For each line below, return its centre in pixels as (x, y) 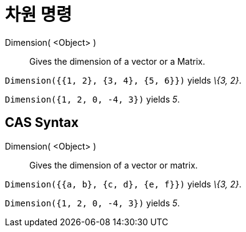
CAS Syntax (42, 123)
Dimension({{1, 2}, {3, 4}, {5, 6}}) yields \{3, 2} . (123, 80)
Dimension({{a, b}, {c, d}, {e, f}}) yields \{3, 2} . (123, 184)
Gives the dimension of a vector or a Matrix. (117, 61)
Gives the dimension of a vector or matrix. (114, 165)
